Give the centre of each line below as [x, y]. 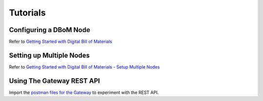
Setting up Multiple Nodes [49, 55]
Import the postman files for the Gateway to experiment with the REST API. [84, 92]
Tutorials [27, 13]
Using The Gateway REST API [54, 81]
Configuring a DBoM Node [49, 30]
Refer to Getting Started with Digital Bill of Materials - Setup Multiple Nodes [85, 67]
